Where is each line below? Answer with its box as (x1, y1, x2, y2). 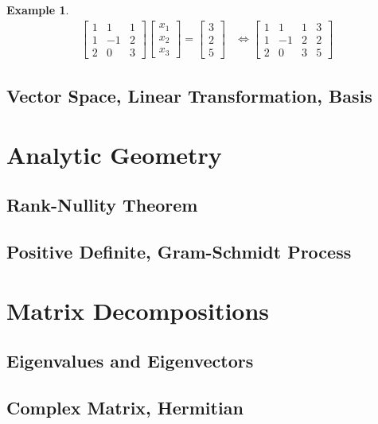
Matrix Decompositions (6, 294, 270, 326)
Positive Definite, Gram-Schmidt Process (6, 239, 352, 264)
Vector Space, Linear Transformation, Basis (6, 84, 372, 108)
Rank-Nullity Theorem (6, 193, 198, 217)
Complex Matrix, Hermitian (6, 395, 244, 419)
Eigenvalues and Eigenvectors (6, 348, 254, 373)
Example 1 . (6, 2, 69, 18)
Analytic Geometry (6, 138, 222, 170)
